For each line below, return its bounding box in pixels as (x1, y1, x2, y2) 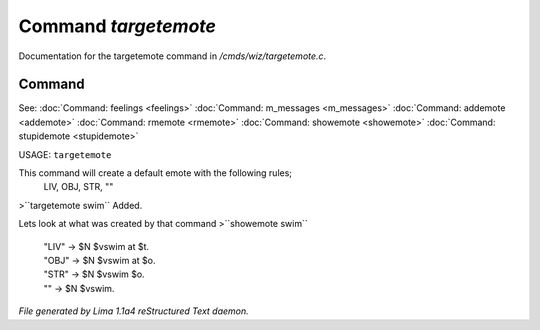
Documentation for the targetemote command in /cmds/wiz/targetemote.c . (18, 50, 327, 62)
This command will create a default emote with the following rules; (18, 167, 293, 179)
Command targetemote (18, 15, 217, 37)
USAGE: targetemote (18, 148, 112, 160)
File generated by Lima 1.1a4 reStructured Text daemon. (18, 305, 249, 317)
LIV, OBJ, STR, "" (43, 181, 114, 193)
